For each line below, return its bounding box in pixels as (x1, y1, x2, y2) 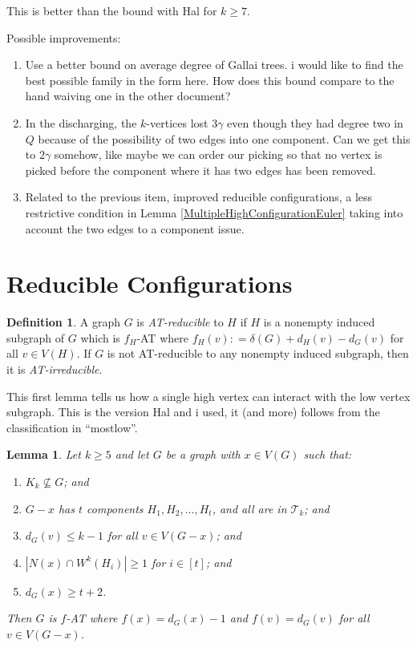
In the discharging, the (25, 114, 137, 131)
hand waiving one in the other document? (25, 87, 231, 104)
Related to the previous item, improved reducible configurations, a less (25, 188, 373, 205)
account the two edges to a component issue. (25, 220, 245, 237)
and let (115, 446, 149, 463)
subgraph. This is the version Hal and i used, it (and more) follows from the (6, 403, 380, 420)
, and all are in (212, 500, 287, 516)
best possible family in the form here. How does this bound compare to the (25, 71, 395, 88)
